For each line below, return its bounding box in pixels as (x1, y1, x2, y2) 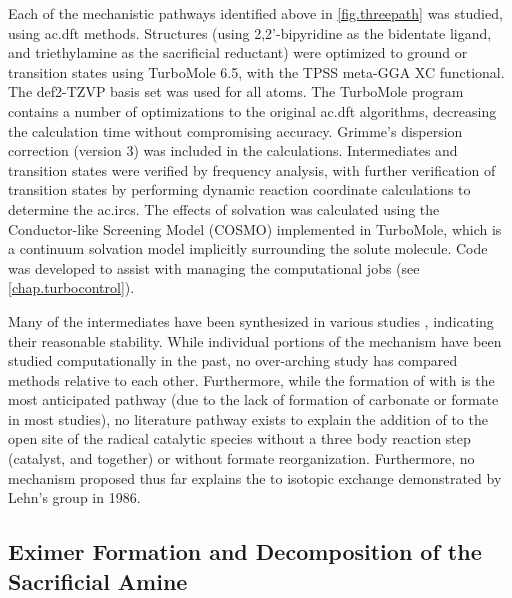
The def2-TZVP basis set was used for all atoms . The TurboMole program (8, 81, 464, 102)
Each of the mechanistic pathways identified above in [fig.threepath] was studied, (8, 3, 503, 23)
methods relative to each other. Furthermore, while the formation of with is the (8, 369, 495, 390)
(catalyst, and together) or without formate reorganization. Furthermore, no (8, 448, 475, 469)
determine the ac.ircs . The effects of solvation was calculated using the (8, 198, 440, 219)
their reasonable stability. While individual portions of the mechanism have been (8, 330, 502, 351)
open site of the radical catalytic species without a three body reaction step (8, 428, 471, 449)
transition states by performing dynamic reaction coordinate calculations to (8, 179, 471, 200)
